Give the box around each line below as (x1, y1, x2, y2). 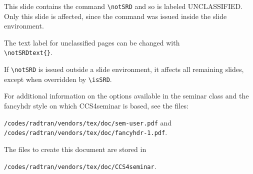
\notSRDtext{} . (4, 47, 52, 57)
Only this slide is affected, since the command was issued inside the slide (4, 10, 227, 21)
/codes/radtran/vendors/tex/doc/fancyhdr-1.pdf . (4, 127, 167, 137)
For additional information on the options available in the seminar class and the (4, 90, 249, 101)
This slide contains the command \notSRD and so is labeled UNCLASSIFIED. (4, 1, 243, 11)
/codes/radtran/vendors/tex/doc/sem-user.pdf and (4, 117, 172, 127)
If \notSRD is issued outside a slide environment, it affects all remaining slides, (4, 64, 244, 74)
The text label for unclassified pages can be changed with (4, 37, 180, 47)
